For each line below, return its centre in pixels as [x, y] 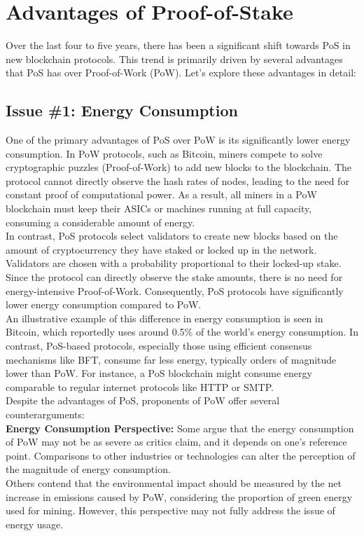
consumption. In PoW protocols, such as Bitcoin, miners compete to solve [164, 153]
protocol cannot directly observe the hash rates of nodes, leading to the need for [177, 180]
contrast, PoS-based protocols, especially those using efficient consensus [159, 346]
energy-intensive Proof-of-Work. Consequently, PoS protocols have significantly [175, 290]
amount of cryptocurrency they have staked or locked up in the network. [161, 249]
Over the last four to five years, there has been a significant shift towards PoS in [178, 45]
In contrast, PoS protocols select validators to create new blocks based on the [172, 236]
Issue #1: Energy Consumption [122, 110]
